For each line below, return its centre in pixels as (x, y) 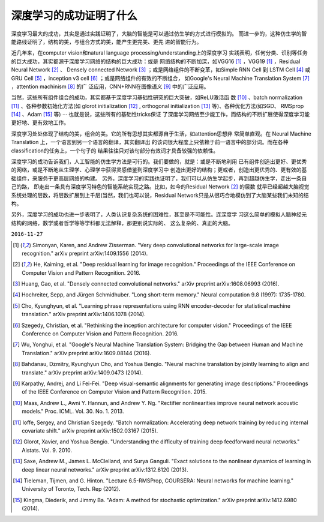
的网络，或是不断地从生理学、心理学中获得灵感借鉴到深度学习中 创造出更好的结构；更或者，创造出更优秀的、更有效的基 (159, 170)
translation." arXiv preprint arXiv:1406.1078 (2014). (84, 314)
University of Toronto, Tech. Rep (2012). (71, 489)
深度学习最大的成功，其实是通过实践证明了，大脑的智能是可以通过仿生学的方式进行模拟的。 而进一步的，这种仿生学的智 (159, 34)
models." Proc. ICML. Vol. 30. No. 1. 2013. (73, 412)
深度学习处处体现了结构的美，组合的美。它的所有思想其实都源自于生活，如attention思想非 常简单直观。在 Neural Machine (161, 133)
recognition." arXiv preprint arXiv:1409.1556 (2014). (85, 253)
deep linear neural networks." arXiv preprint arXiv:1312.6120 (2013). (105, 469)
